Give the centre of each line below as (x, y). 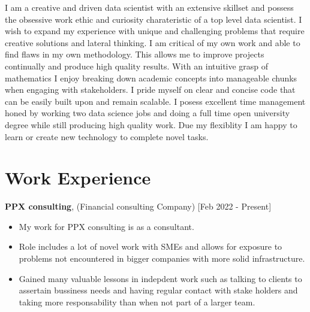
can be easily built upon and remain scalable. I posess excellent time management (155, 101)
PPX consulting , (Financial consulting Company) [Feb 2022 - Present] (138, 206)
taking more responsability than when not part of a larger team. (137, 302)
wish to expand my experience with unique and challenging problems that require (155, 31)
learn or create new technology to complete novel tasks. (107, 136)
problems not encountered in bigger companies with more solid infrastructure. (162, 258)
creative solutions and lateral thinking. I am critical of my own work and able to (153, 42)
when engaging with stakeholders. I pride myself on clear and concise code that (150, 90)
